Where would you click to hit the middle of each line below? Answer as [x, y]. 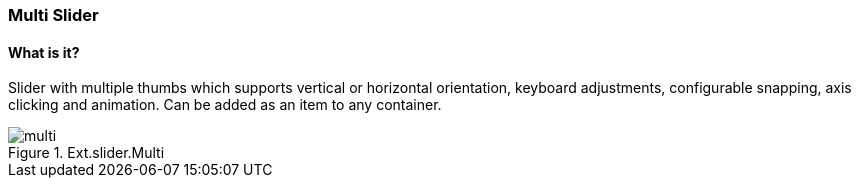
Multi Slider [53, 15]
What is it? [44, 52]
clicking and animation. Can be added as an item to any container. [225, 105]
